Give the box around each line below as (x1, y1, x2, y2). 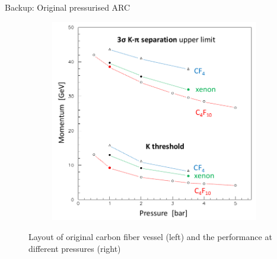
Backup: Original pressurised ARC (5, 1, 130, 13)
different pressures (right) (28, 242, 121, 254)
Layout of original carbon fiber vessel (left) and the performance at (28, 231, 272, 243)
